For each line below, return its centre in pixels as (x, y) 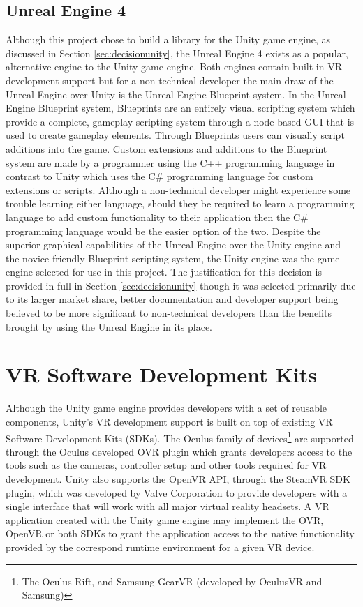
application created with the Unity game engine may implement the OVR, (165, 519)
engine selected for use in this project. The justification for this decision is (164, 272)
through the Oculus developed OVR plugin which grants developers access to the (179, 451)
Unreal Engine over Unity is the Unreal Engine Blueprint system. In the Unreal (176, 94)
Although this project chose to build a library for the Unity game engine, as (168, 39)
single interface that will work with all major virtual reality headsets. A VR (168, 506)
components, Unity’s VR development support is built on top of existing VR (169, 421)
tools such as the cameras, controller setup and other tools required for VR (166, 465)
